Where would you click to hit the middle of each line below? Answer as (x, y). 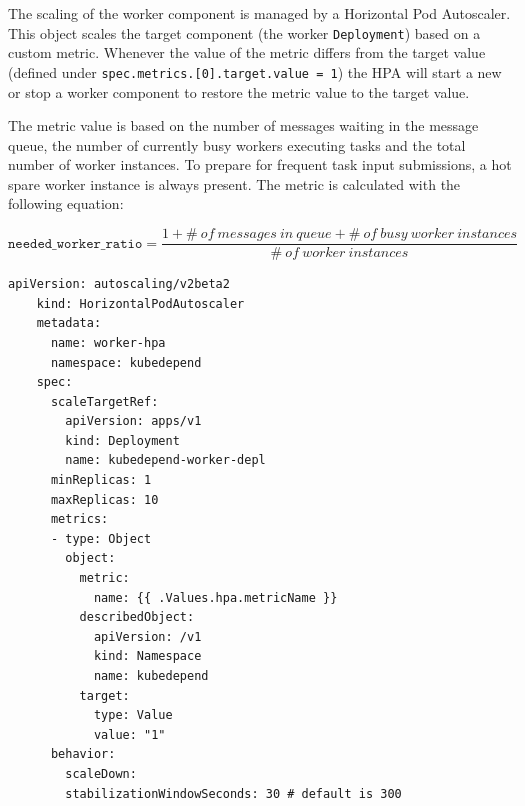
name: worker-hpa (108, 342)
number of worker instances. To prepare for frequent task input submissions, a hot (260, 164)
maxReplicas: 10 (104, 499)
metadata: (69, 323)
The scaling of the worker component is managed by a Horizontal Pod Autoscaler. (259, 13)
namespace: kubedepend (126, 362)
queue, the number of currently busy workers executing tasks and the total (237, 144)
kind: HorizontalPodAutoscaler (140, 303)
